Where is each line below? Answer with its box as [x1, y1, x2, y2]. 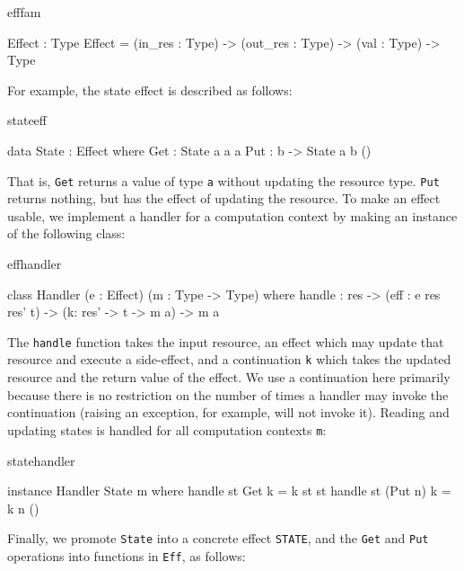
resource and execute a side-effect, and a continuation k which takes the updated [7, 350, 451, 369]
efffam [7, 3, 41, 21]
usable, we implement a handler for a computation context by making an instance [7, 206, 458, 225]
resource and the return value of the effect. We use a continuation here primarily [7, 368, 451, 387]
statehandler [7, 451, 75, 469]
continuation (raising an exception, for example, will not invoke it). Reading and [7, 403, 450, 422]
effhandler [7, 254, 62, 272]
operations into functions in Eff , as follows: [7, 546, 246, 565]
